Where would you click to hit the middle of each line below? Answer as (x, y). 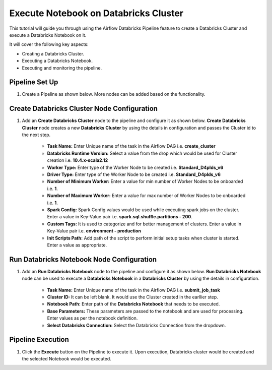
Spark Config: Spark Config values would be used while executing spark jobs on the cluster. (143, 210)
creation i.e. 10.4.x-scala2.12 (78, 160)
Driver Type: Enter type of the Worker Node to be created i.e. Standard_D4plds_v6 (134, 174)
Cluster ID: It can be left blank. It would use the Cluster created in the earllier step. (133, 297)
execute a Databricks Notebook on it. (48, 35)
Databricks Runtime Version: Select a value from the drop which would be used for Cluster (142, 153)
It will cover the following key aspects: (49, 44)
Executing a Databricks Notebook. (57, 61)
